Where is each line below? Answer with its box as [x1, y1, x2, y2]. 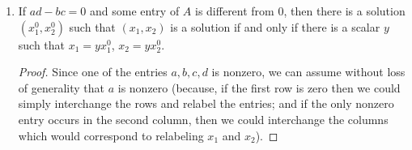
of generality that [18, 79, 105, 96]
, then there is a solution [283, 2, 406, 19]
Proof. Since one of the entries [18, 63, 168, 80]
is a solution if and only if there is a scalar [170, 18, 380, 35]
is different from [195, 2, 274, 19]
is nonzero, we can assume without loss [211, 63, 406, 80]
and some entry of [90, 2, 180, 19]
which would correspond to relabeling [18, 126, 204, 144]
